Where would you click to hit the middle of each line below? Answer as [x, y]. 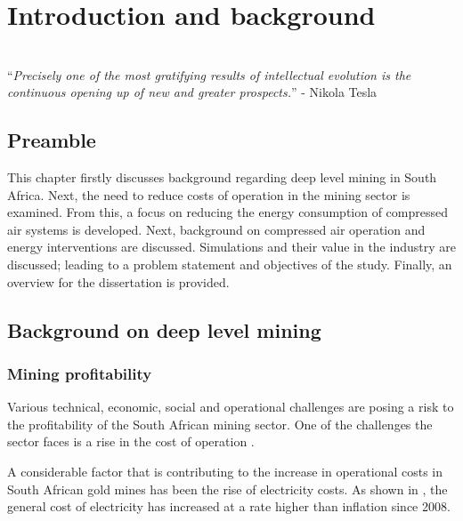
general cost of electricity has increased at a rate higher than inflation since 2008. [229, 506]
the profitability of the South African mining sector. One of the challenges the [220, 424]
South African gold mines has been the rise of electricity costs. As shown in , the [227, 489]
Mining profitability [80, 373]
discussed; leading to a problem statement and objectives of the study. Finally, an [230, 265]
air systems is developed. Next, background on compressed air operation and [216, 229]
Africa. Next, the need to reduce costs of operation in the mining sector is [209, 194]
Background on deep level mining [164, 329]
